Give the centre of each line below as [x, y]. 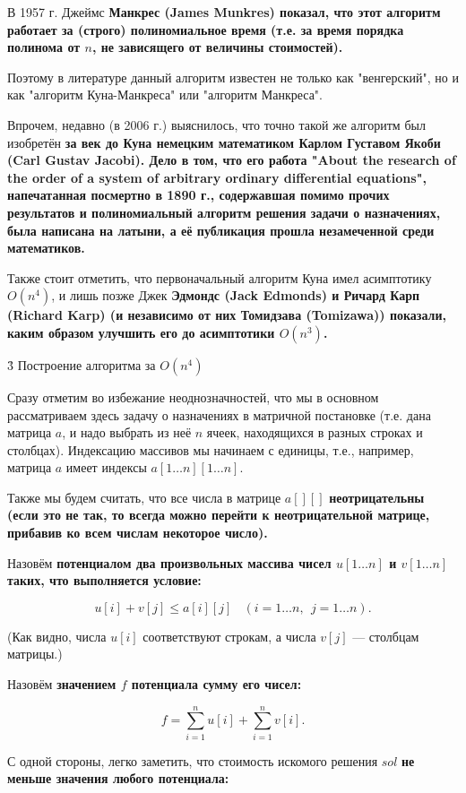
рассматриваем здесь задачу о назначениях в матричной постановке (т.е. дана [219, 414]
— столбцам [386, 636]
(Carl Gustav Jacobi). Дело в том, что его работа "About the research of [232, 160]
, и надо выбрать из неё [127, 432]
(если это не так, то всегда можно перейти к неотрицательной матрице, [219, 515]
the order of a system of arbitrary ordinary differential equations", [217, 177]
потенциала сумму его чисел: [216, 684]
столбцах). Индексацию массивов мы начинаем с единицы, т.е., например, [211, 449]
